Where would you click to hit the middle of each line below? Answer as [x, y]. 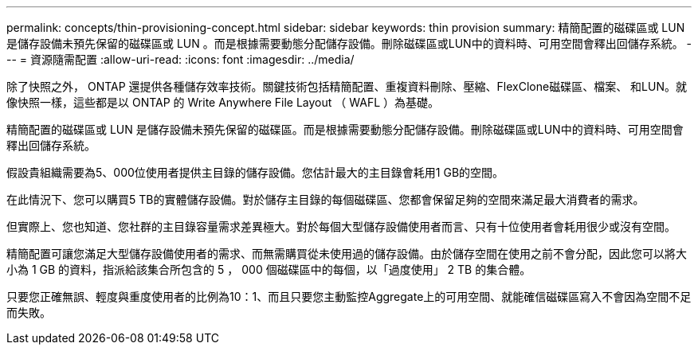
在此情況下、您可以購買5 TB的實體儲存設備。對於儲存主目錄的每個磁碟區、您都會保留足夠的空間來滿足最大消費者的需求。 [325, 199]
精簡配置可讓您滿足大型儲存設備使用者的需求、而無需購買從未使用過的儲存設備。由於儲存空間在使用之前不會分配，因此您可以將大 [347, 253]
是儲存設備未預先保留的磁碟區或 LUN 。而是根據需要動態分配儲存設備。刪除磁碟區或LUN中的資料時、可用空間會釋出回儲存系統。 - [349, 43]
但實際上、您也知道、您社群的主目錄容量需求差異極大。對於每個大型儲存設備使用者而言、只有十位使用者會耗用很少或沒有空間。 [341, 226]
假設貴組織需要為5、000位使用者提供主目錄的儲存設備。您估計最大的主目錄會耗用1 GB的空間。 [255, 172]
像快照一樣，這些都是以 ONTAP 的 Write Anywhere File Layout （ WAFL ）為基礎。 [223, 102]
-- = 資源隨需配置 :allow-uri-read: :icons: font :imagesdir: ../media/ [180, 59]
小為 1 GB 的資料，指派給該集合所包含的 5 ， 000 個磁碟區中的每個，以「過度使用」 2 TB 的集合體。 [269, 269]
